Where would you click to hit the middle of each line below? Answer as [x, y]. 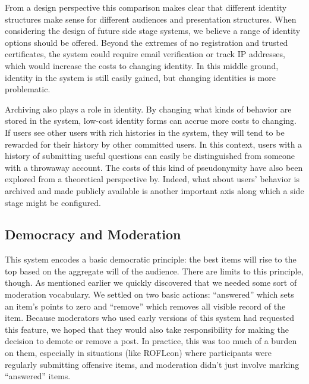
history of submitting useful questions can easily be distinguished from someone [150, 156]
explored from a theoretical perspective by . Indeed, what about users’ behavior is [152, 179]
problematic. [28, 89]
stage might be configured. [53, 202]
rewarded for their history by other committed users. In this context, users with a [154, 144]
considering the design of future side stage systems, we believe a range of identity [153, 31]
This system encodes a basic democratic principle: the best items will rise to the [151, 259]
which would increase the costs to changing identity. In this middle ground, [142, 65]
